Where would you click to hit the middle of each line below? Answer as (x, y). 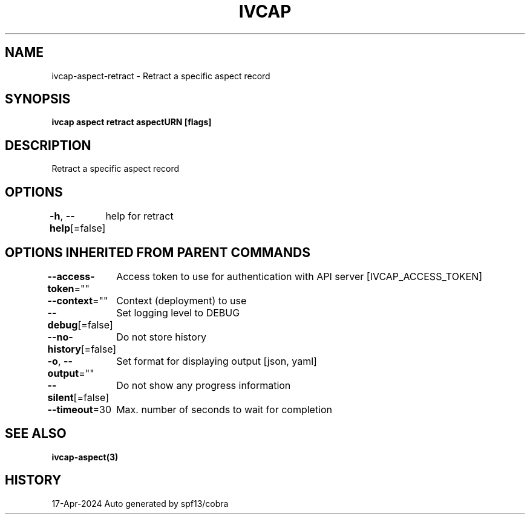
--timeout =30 (80, 409)
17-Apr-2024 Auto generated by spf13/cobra (140, 503)
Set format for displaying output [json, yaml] (217, 361)
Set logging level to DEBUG (178, 312)
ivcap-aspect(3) (85, 457)
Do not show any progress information (204, 385)
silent (61, 397)
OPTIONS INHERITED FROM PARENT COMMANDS (158, 252)
